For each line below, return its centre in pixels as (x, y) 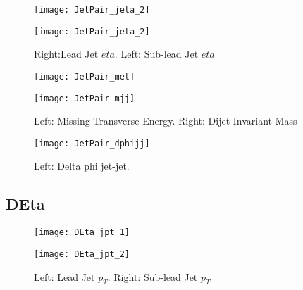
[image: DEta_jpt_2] (82, 254)
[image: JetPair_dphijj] (92, 143)
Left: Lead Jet (64, 276)
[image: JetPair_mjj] (85, 98)
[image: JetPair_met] (85, 76)
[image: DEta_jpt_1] (82, 233)
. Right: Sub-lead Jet (153, 276)
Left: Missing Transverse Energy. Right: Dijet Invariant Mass (166, 121)
